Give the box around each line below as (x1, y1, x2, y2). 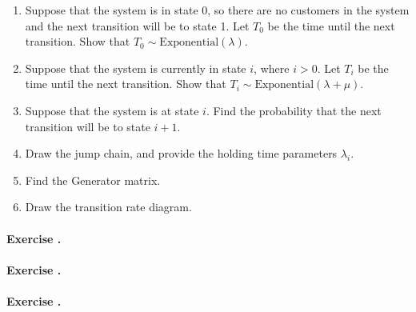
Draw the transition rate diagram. (25, 198, 192, 215)
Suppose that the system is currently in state (25, 59, 246, 76)
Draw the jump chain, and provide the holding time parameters (25, 145, 338, 162)
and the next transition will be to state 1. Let (25, 17, 250, 34)
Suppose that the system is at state (25, 102, 199, 118)
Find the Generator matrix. (25, 171, 161, 188)
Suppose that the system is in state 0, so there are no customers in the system (25, 2, 410, 18)
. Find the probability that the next (206, 102, 382, 118)
